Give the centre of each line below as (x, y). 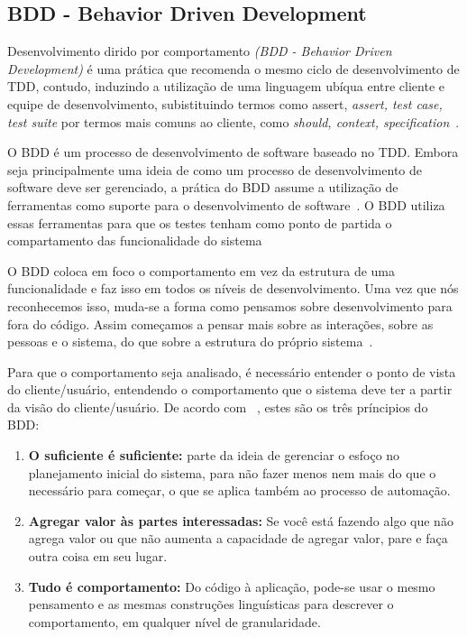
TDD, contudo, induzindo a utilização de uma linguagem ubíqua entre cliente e (226, 86)
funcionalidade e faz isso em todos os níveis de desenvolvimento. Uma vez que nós (233, 288)
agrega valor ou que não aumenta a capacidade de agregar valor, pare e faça (238, 538)
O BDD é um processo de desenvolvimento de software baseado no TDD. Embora (233, 152)
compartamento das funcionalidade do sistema (135, 240)
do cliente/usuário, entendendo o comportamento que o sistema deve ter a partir (230, 389)
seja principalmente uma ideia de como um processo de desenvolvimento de (215, 169)
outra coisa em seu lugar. (98, 556)
